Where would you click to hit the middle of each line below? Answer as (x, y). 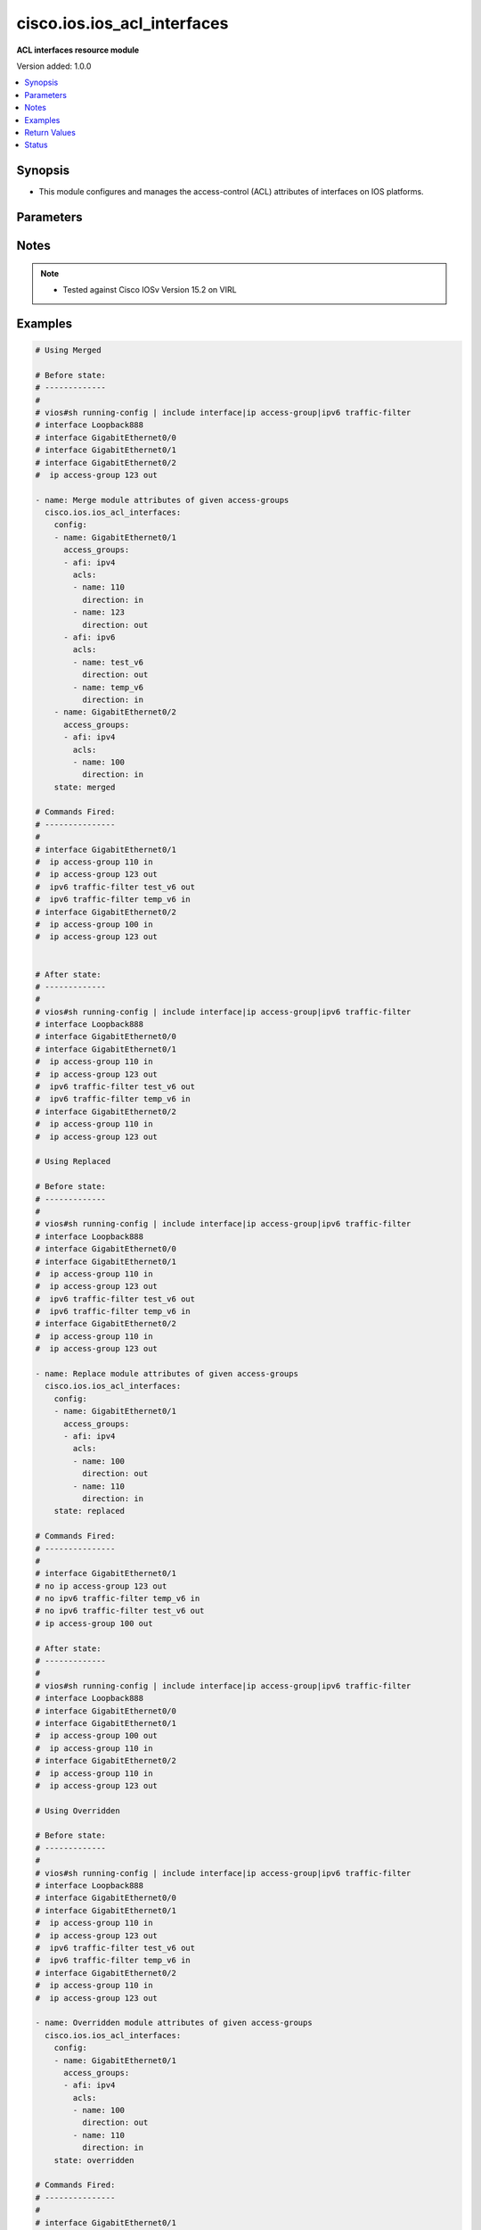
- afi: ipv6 (90, 637)
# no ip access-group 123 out (101, 1586)
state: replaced (89, 1511)
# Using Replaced (73, 1161)
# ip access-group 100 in (94, 924)
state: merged (85, 787)
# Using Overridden (77, 1810)
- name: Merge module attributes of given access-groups (162, 500)
